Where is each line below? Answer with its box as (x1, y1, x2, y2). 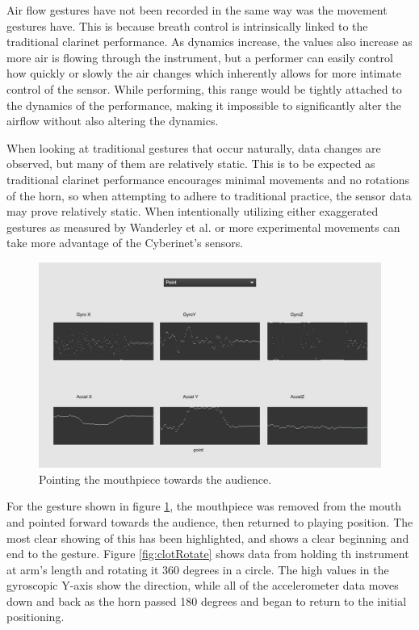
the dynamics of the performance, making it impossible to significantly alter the (6, 96, 401, 113)
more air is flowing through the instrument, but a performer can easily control (6, 48, 393, 65)
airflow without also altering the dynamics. (6, 112, 219, 129)
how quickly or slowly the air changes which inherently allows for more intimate (6, 65, 401, 82)
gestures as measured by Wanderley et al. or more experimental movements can (6, 218, 400, 235)
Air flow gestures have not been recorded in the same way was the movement (6, 2, 388, 18)
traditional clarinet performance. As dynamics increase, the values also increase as (6, 33, 413, 50)
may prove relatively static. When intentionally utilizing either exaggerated (6, 203, 379, 220)
